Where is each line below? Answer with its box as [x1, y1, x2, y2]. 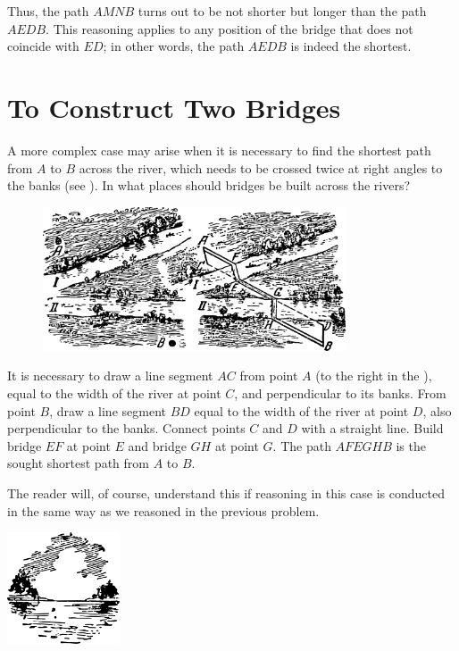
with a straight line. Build [301, 419, 444, 438]
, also [422, 401, 452, 420]
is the [396, 436, 426, 455]
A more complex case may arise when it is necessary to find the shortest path [7, 140, 431, 159]
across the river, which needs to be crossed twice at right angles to [79, 158, 443, 177]
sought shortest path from [7, 454, 149, 472]
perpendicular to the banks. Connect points [7, 419, 246, 438]
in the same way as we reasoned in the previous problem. [7, 501, 320, 520]
